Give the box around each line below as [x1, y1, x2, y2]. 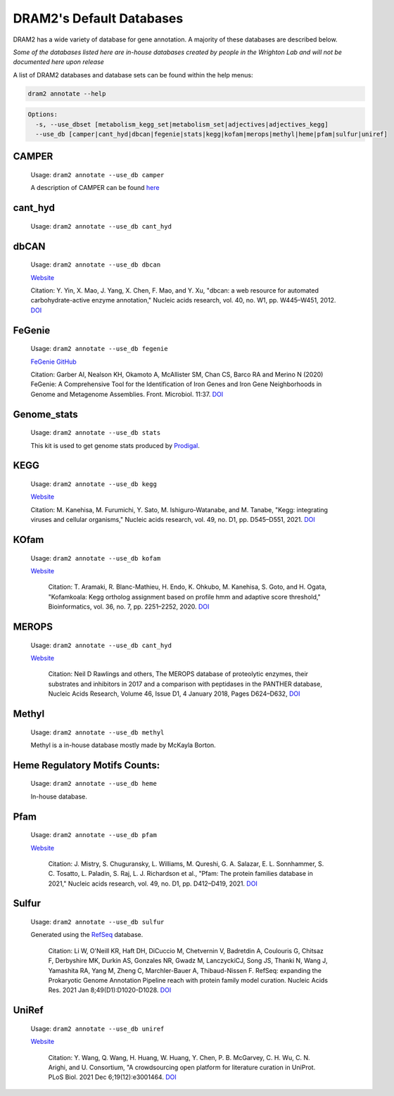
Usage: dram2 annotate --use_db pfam [30, 831, 158, 839]
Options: [27, 110, 58, 119]
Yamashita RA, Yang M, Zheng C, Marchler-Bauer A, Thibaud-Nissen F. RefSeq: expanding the [48, 966, 322, 974]
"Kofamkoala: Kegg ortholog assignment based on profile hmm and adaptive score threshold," [48, 592, 322, 601]
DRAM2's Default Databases [13, 11, 184, 26]
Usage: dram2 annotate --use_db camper [30, 171, 165, 179]
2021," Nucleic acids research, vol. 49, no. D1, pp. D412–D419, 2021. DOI [48, 879, 258, 888]
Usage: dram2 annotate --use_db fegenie [30, 345, 168, 353]
